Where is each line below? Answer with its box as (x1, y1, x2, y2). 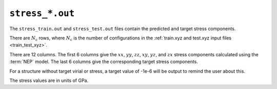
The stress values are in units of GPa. (9, 77, 89, 83)
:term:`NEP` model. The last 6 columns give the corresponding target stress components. (9, 59, 199, 65)
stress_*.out (9, 8, 75, 19)
